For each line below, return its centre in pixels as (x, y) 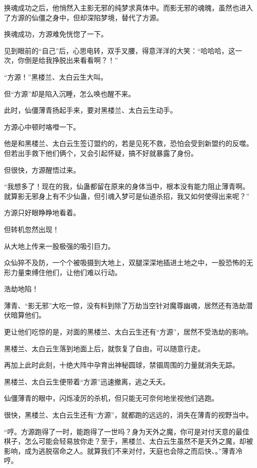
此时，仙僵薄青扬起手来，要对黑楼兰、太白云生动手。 (90, 110)
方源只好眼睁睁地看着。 (42, 212)
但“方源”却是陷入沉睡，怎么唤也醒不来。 (70, 93)
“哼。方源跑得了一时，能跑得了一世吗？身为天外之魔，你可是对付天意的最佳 (127, 431)
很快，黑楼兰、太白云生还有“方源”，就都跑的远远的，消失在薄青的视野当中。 (128, 415)
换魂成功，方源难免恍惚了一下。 (56, 34)
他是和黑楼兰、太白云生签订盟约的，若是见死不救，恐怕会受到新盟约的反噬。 (128, 143)
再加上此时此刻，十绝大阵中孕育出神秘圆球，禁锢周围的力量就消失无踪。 (122, 365)
